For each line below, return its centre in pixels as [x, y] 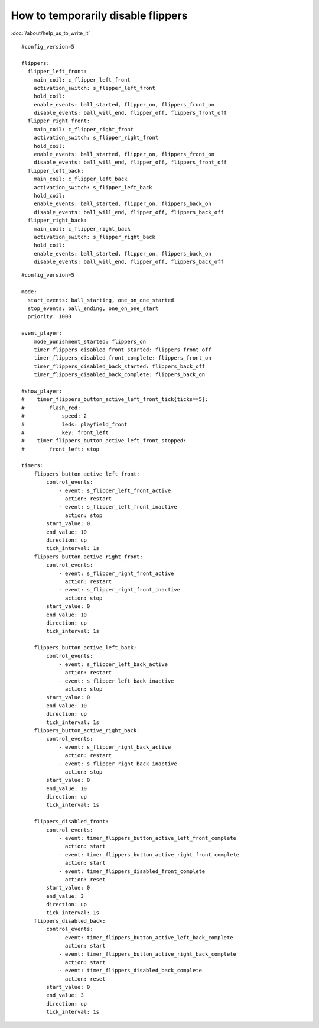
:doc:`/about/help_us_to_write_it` [51, 33]
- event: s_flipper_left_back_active [113, 664]
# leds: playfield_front [74, 424]
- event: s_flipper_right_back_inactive [118, 764]
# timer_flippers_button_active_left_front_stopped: [104, 441]
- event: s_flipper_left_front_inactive [118, 507]
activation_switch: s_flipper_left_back [93, 187]
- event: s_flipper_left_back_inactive [116, 681]
